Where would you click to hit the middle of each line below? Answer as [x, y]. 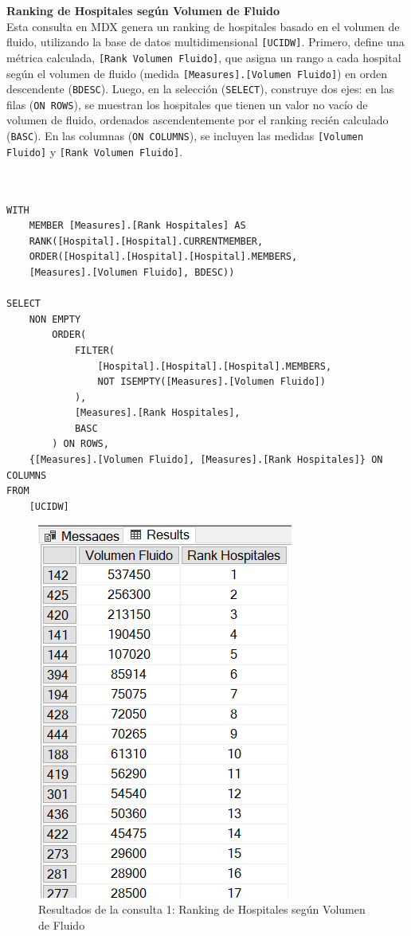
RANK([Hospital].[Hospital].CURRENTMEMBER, [146, 241]
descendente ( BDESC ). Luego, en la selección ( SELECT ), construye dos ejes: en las [200, 89]
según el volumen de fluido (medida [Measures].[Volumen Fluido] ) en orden [197, 73]
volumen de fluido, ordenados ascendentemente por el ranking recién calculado [198, 120]
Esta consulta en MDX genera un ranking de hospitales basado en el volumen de [203, 26]
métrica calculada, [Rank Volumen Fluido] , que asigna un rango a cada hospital [204, 57]
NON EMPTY [55, 319]
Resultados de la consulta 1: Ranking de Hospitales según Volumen [202, 909]
